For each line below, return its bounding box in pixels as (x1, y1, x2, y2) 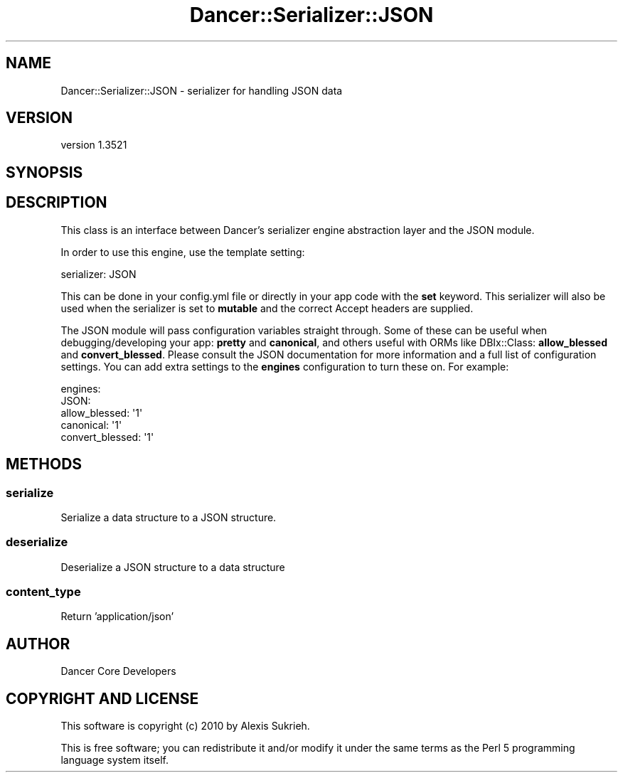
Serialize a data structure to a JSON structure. (60, 511, 277, 523)
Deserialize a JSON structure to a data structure (60, 560, 285, 573)
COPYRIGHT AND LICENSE (6, 689, 199, 708)
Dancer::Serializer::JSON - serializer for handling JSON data (60, 84, 343, 97)
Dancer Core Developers (60, 665, 176, 678)
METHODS (6, 455, 82, 474)
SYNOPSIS (6, 163, 83, 181)
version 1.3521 (60, 139, 127, 151)
